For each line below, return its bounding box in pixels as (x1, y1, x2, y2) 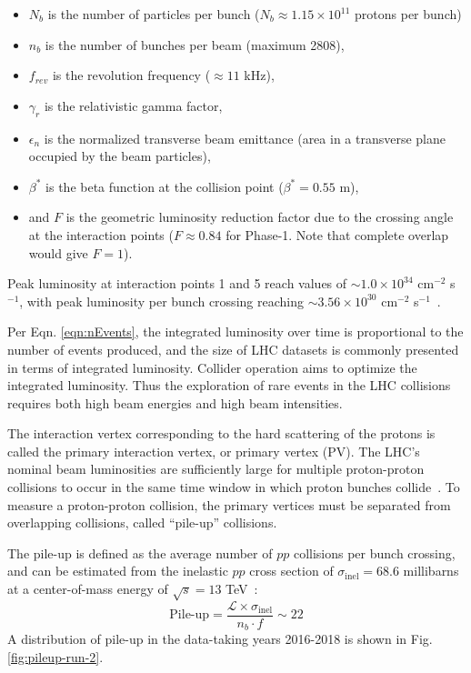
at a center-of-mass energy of (7, 579, 168, 598)
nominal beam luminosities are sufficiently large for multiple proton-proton (7, 459, 425, 478)
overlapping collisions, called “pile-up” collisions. (7, 513, 277, 532)
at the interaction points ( (28, 225, 174, 244)
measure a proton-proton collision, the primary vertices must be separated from (7, 495, 451, 514)
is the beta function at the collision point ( (45, 176, 284, 196)
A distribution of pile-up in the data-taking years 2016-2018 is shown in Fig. (7, 629, 433, 648)
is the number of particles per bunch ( (47, 5, 260, 23)
